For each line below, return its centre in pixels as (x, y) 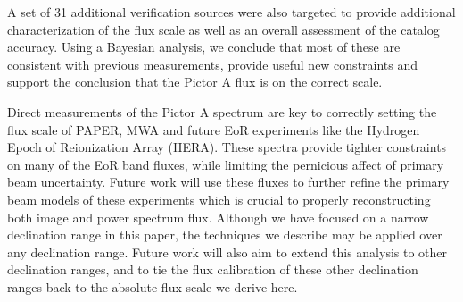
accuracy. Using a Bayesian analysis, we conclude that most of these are (204, 47)
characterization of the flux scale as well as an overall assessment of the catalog (223, 29)
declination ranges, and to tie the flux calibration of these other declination (213, 269)
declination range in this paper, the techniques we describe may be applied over (225, 235)
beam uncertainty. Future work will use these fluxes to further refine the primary (228, 182)
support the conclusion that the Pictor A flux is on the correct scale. (195, 82)
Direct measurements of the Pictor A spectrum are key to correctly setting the (222, 111)
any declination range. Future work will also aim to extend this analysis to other (227, 252)
